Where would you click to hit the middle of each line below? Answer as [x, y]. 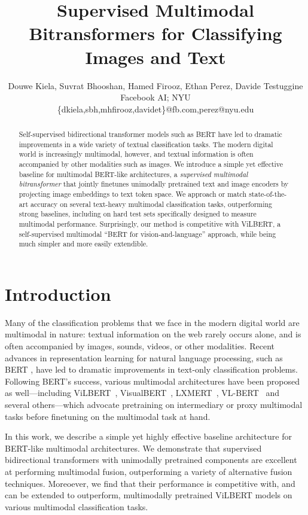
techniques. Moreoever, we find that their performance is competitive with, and [150, 483]
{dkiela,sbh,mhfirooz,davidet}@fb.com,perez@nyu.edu [155, 109]
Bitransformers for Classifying [155, 33]
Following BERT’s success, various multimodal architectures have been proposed [153, 381]
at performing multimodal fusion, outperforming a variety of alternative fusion [149, 472]
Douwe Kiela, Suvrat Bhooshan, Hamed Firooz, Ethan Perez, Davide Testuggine [155, 85]
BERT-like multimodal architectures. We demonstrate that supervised [133, 448]
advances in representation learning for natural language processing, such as [144, 357]
